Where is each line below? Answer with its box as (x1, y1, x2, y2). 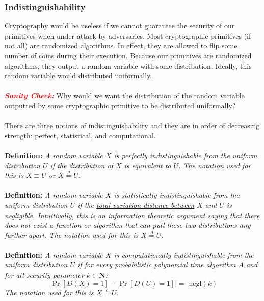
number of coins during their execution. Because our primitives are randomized (5, 50, 252, 61)
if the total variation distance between (77, 199, 195, 210)
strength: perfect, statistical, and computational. (5, 130, 156, 140)
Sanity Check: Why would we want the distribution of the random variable (5, 90, 245, 101)
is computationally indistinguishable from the (114, 249, 254, 260)
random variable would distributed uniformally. (5, 70, 152, 81)
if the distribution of (50, 160, 113, 170)
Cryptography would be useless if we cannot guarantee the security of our (5, 20, 235, 31)
